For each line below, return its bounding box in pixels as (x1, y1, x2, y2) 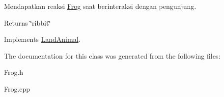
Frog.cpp (4, 83, 30, 94)
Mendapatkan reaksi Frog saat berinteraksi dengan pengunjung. (4, 1, 196, 11)
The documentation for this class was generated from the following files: (4, 50, 221, 61)
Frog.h (4, 67, 24, 77)
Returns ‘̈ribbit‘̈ (4, 17, 51, 28)
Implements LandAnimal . (4, 34, 81, 44)
